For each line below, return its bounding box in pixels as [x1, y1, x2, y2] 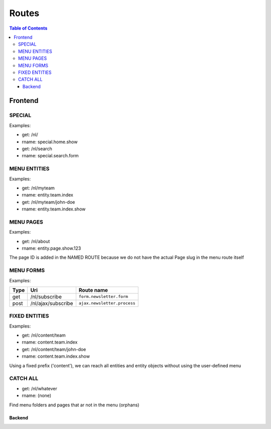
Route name [78, 286, 108, 293]
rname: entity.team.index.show [22, 206, 86, 212]
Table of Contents [9, 25, 48, 31]
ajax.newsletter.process [78, 300, 135, 306]
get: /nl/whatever [22, 385, 58, 391]
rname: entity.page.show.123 [22, 245, 81, 251]
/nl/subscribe [30, 293, 62, 300]
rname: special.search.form [22, 153, 79, 159]
